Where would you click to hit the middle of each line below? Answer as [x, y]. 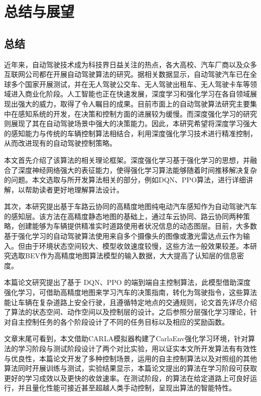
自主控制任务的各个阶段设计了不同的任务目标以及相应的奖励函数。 [120, 321]
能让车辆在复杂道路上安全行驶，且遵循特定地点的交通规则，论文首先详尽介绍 [130, 302]
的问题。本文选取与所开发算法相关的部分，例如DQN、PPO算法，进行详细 [125, 180]
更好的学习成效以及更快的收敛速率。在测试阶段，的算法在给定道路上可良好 [127, 378]
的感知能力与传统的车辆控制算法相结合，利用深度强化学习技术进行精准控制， [130, 133]
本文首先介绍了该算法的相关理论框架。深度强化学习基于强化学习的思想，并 [127, 160]
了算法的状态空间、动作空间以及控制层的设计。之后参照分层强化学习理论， [127, 312]
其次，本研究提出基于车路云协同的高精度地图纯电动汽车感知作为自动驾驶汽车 [130, 206]
